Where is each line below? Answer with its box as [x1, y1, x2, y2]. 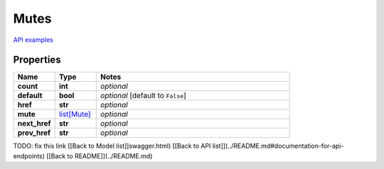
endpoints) [13, 151, 46, 160]
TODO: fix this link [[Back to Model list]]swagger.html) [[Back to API [13, 142, 211, 151]
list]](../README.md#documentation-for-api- [212, 142, 344, 151]
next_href [17, 119, 51, 129]
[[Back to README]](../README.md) [46, 151, 153, 160]
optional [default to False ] [100, 91, 186, 101]
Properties [13, 54, 61, 66]
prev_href [17, 128, 51, 138]
